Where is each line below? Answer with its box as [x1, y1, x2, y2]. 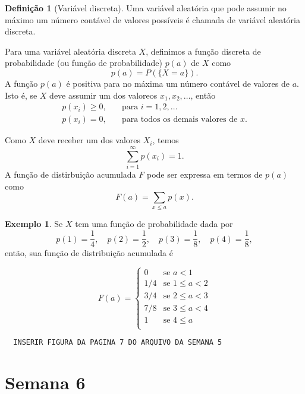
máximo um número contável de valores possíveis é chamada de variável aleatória [5, 13, 300, 26]
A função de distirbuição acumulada [5, 168, 136, 180]
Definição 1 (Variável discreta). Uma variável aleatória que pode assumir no [5, 2, 287, 14]
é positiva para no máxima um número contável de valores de [66, 77, 290, 89]
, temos [152, 134, 179, 146]
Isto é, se [5, 89, 37, 101]
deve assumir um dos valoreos [49, 89, 158, 101]
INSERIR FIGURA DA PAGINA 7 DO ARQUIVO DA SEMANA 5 [13, 338, 222, 347]
